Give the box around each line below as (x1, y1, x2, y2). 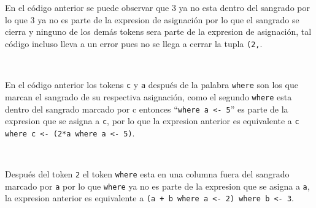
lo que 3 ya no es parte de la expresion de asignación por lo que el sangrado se (5, 13, 299, 26)
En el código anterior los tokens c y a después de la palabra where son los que (5, 78, 298, 91)
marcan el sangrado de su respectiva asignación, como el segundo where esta (5, 90, 292, 103)
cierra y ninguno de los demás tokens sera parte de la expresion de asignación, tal (5, 25, 312, 38)
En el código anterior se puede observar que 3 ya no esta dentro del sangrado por (5, 1, 310, 14)
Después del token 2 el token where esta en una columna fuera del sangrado (5, 168, 290, 180)
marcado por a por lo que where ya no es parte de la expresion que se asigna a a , (5, 179, 310, 192)
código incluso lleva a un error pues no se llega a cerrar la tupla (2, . (5, 37, 263, 50)
